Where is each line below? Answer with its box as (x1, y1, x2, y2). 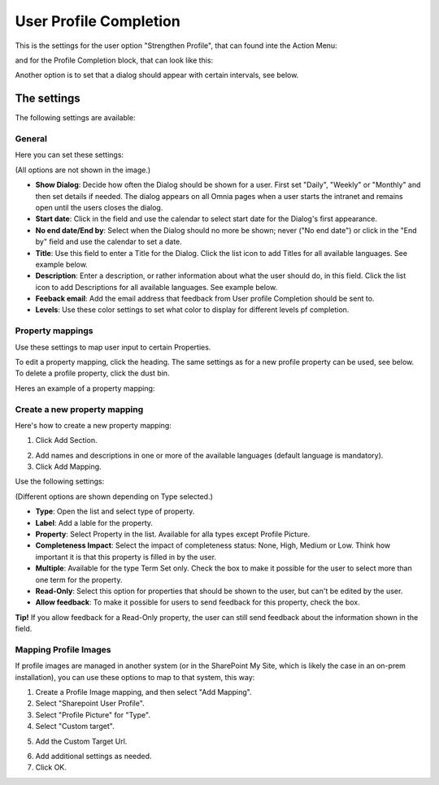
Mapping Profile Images (15, 644, 111, 655)
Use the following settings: (15, 476, 105, 487)
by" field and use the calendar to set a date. (35, 236, 182, 247)
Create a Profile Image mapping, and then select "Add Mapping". (35, 687, 252, 697)
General (15, 133, 48, 144)
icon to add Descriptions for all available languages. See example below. (35, 282, 278, 292)
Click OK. (35, 762, 67, 772)
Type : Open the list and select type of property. (35, 506, 195, 516)
